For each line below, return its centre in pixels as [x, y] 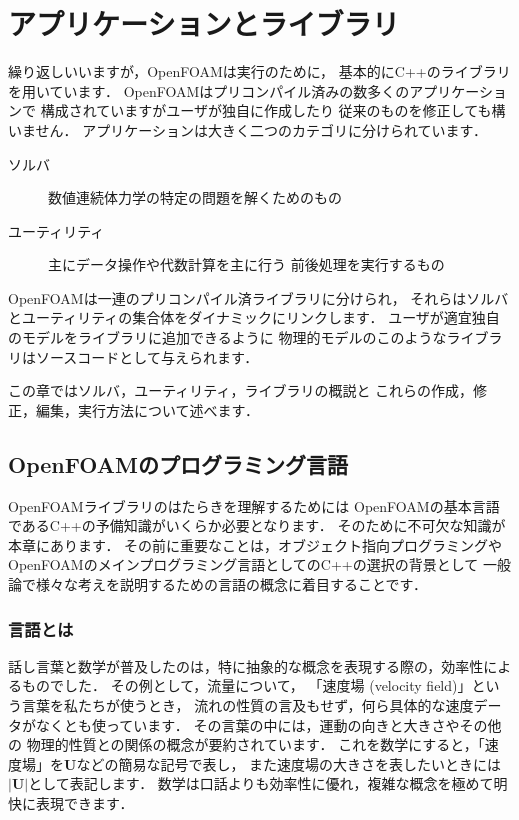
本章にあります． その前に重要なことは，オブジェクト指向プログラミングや [255, 544]
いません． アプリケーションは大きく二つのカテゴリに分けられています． [247, 129]
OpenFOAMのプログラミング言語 [178, 463]
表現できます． [84, 802]
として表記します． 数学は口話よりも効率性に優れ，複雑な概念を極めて [261, 783]
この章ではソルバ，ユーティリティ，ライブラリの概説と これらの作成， [241, 390]
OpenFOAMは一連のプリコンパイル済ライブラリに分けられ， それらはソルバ [258, 297]
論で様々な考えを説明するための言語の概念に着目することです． [218, 584]
